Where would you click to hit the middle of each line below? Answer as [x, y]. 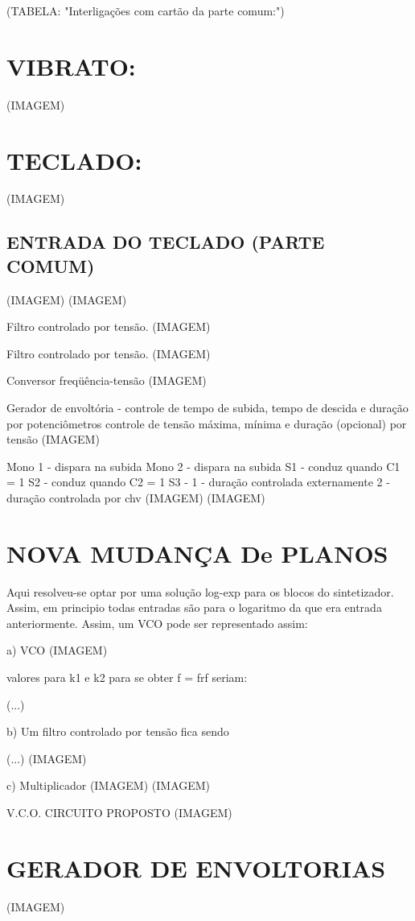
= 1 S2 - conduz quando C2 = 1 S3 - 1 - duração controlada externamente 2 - [198, 482]
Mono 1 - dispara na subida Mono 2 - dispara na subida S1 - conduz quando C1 [203, 466]
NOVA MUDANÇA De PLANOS [197, 553]
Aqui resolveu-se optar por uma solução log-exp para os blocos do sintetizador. [200, 591]
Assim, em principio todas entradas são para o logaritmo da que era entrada [194, 607]
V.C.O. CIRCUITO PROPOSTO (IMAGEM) [119, 813]
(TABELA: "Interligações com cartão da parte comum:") [146, 10]
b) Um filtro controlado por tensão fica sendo [118, 731]
